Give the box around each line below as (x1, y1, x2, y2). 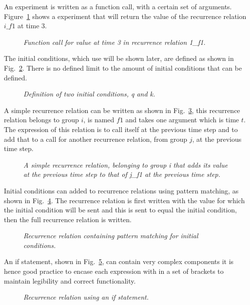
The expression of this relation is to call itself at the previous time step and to (4, 124, 238, 134)
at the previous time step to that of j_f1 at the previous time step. (23, 169, 221, 179)
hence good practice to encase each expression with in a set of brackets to (4, 266, 224, 276)
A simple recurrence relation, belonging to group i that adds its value (23, 159, 228, 170)
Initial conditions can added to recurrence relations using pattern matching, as (4, 185, 239, 195)
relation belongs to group (4, 114, 79, 125)
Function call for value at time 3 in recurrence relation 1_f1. (23, 37, 206, 47)
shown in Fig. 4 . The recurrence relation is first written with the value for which (4, 195, 245, 205)
